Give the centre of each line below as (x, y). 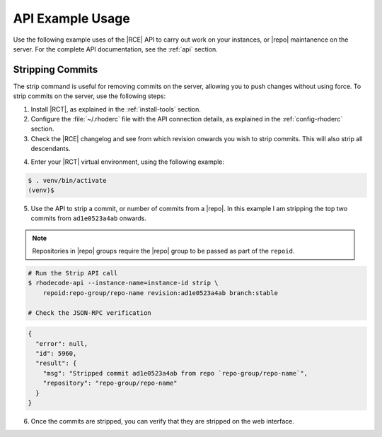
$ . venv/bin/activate (67, 180)
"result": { (56, 363)
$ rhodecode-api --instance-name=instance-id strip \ (123, 283)
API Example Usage (71, 18)
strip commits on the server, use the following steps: (89, 96)
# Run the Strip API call (73, 273)
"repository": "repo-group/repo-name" (110, 383)
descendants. (51, 149)
